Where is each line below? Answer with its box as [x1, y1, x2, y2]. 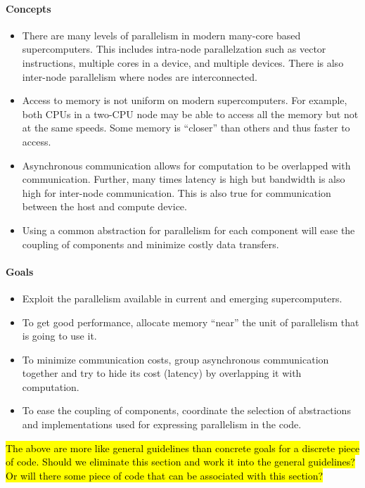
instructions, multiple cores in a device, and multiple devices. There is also [22, 55, 344, 70]
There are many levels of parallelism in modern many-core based [22, 27, 301, 42]
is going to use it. [22, 328, 97, 343]
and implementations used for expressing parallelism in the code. [22, 417, 302, 432]
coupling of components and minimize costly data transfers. [22, 236, 279, 251]
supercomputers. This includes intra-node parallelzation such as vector [22, 41, 326, 56]
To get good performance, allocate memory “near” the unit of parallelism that [22, 314, 359, 329]
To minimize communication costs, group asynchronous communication [22, 352, 329, 366]
